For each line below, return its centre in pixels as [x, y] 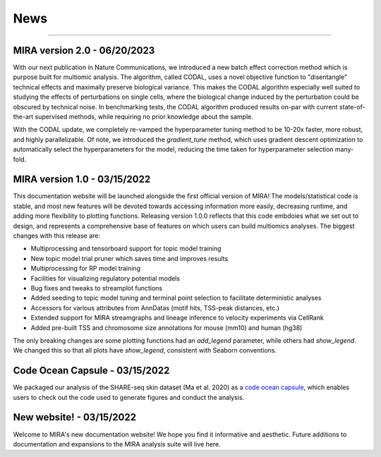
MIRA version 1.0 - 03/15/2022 [82, 179]
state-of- [352, 106]
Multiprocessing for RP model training [86, 269]
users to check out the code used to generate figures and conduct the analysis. [129, 397]
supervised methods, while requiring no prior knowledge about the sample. [144, 117]
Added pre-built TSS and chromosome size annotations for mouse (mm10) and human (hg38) [167, 327]
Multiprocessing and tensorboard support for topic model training [126, 249]
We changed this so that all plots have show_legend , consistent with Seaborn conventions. [145, 351]
